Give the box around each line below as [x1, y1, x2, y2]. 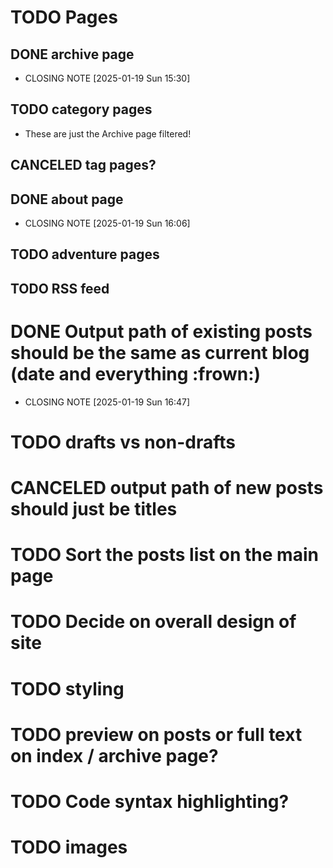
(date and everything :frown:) [10, 362, 262, 385]
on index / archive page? [10, 744, 219, 767]
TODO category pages [10, 101, 153, 118]
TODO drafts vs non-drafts [10, 431, 237, 453]
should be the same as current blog [10, 341, 310, 364]
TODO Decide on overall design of [10, 611, 297, 633]
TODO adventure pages [10, 246, 160, 263]
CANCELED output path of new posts [10, 477, 324, 500]
